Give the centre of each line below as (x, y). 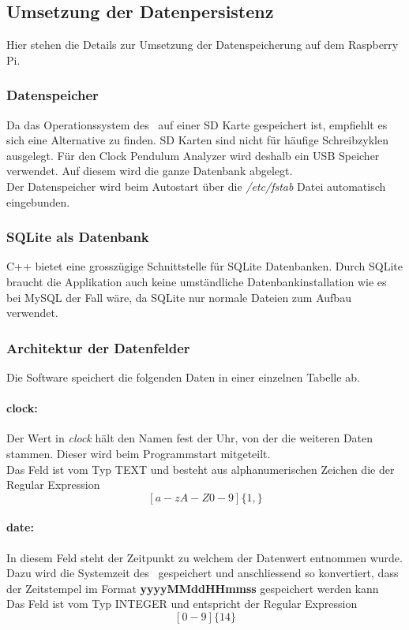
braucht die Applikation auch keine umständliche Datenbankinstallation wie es (197, 281)
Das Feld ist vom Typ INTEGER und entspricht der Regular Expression (182, 604)
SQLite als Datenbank (78, 237)
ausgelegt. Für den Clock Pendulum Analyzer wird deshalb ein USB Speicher (193, 155)
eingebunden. (38, 201)
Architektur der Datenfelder (98, 347)
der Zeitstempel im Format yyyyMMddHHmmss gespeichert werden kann (193, 588)
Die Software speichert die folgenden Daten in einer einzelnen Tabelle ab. (183, 377)
